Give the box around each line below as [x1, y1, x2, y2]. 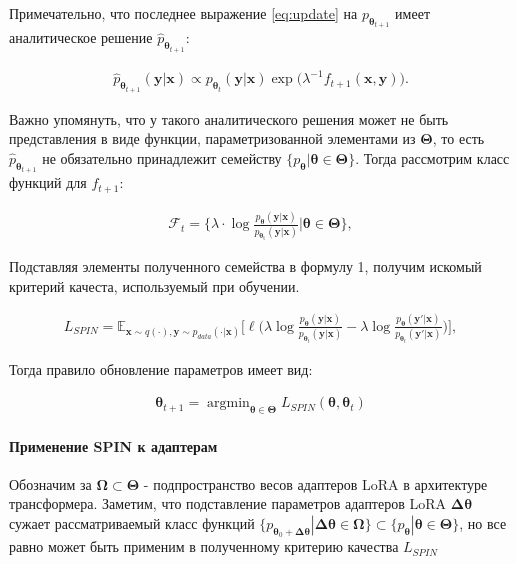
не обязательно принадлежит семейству [42, 148, 282, 169]
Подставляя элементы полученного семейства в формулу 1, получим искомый [9, 256, 482, 277]
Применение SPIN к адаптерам [9, 435, 218, 456]
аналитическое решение [9, 27, 153, 48]
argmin [207, 396, 250, 411]
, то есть [432, 128, 485, 149]
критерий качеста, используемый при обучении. [9, 275, 300, 296]
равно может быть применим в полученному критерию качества [9, 536, 399, 557]
